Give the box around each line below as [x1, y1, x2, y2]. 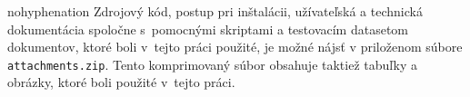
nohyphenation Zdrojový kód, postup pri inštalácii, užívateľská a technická [7, 2, 423, 20]
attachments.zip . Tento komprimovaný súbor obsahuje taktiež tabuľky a [7, 54, 418, 73]
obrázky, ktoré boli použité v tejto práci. [7, 73, 235, 92]
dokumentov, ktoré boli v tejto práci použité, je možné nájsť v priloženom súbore [7, 37, 463, 56]
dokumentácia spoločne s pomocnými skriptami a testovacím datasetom [7, 19, 408, 38]
